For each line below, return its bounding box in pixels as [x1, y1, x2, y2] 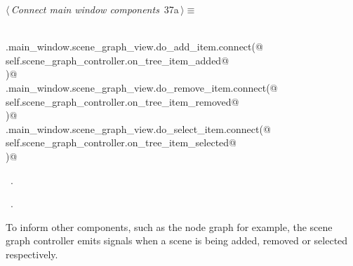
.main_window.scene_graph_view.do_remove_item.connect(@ [6, 80, 278, 94]
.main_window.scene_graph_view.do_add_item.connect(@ [6, 39, 263, 54]
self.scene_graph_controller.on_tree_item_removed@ [6, 94, 239, 108]
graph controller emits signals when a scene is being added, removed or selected [6, 233, 348, 248]
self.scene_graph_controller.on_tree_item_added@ [6, 52, 229, 67]
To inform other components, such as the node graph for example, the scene [6, 219, 333, 234]
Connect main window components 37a [11, 2, 179, 16]
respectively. [6, 246, 58, 261]
